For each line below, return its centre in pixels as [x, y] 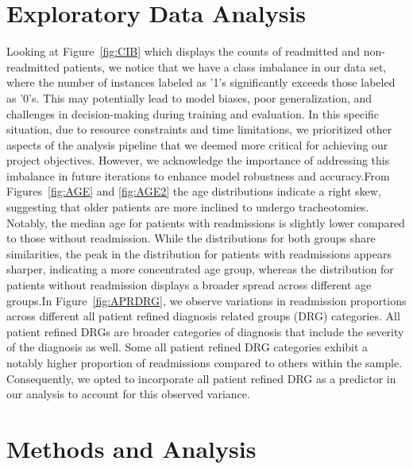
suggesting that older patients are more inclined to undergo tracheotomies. [188, 207]
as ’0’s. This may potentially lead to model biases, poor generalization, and [189, 97]
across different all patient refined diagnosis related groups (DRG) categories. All [203, 316]
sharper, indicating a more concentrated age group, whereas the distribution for [200, 269]
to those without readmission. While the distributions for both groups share [191, 238]
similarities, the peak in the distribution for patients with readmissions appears [199, 253]
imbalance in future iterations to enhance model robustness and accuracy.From [198, 175]
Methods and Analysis [131, 448]
